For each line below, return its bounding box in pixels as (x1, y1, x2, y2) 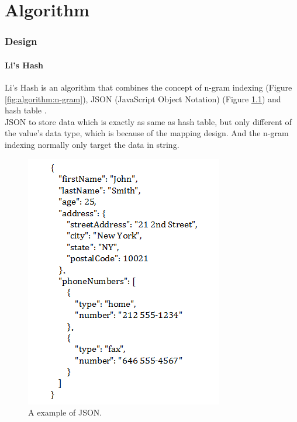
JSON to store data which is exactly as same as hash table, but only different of (5, 115, 292, 127)
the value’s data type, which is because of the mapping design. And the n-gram (5, 127, 289, 139)
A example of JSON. (28, 406, 102, 418)
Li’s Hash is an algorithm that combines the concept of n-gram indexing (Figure (5, 81, 292, 94)
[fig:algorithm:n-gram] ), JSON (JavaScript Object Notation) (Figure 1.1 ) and (5, 92, 281, 105)
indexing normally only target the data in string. (5, 138, 179, 150)
